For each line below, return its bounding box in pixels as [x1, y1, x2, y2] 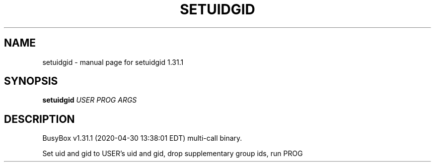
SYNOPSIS [4, 75, 58, 88]
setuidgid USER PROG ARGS [42, 96, 137, 105]
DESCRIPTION [4, 112, 75, 125]
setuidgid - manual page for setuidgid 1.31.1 [42, 57, 184, 66]
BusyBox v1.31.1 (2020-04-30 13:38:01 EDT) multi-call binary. [42, 134, 242, 143]
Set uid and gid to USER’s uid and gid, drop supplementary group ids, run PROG [42, 149, 303, 158]
